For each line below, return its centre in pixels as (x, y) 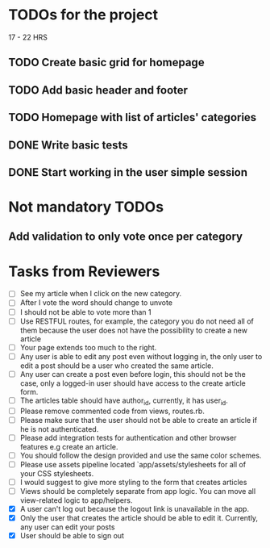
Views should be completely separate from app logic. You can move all (138, 492)
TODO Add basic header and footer (98, 90)
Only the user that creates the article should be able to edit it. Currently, (139, 518)
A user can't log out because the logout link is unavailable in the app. (135, 509)
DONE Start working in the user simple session (128, 172)
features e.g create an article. (69, 446)
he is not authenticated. (59, 429)
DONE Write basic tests (68, 145)
